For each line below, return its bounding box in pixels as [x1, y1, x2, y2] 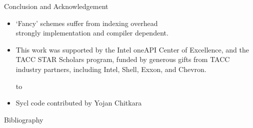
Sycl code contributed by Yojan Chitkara [15, 97, 142, 108]
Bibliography [4, 114, 43, 124]
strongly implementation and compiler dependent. [15, 27, 168, 38]
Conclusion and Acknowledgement [4, 1, 108, 11]
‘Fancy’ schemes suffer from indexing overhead [15, 17, 158, 28]
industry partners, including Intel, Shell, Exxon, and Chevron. [15, 63, 206, 74]
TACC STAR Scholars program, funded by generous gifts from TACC [15, 54, 230, 64]
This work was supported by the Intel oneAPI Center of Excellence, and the [15, 44, 249, 54]
